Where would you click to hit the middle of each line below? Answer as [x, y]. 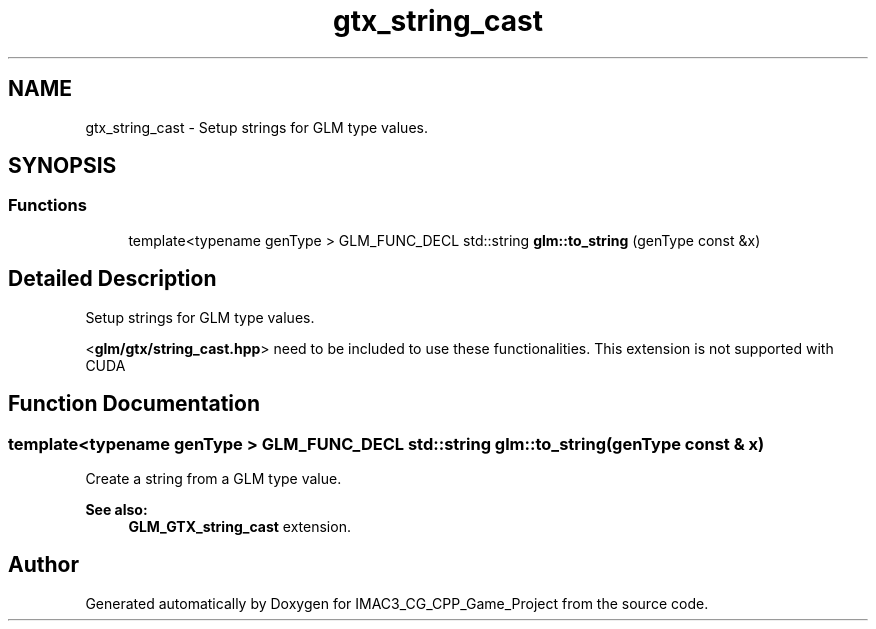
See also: [116, 509]
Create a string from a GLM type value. [213, 478]
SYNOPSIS [62, 166]
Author [43, 565]
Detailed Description [112, 279]
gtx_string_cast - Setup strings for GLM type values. [256, 127]
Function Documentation [134, 404]
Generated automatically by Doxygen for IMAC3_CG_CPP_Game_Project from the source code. [397, 603]
